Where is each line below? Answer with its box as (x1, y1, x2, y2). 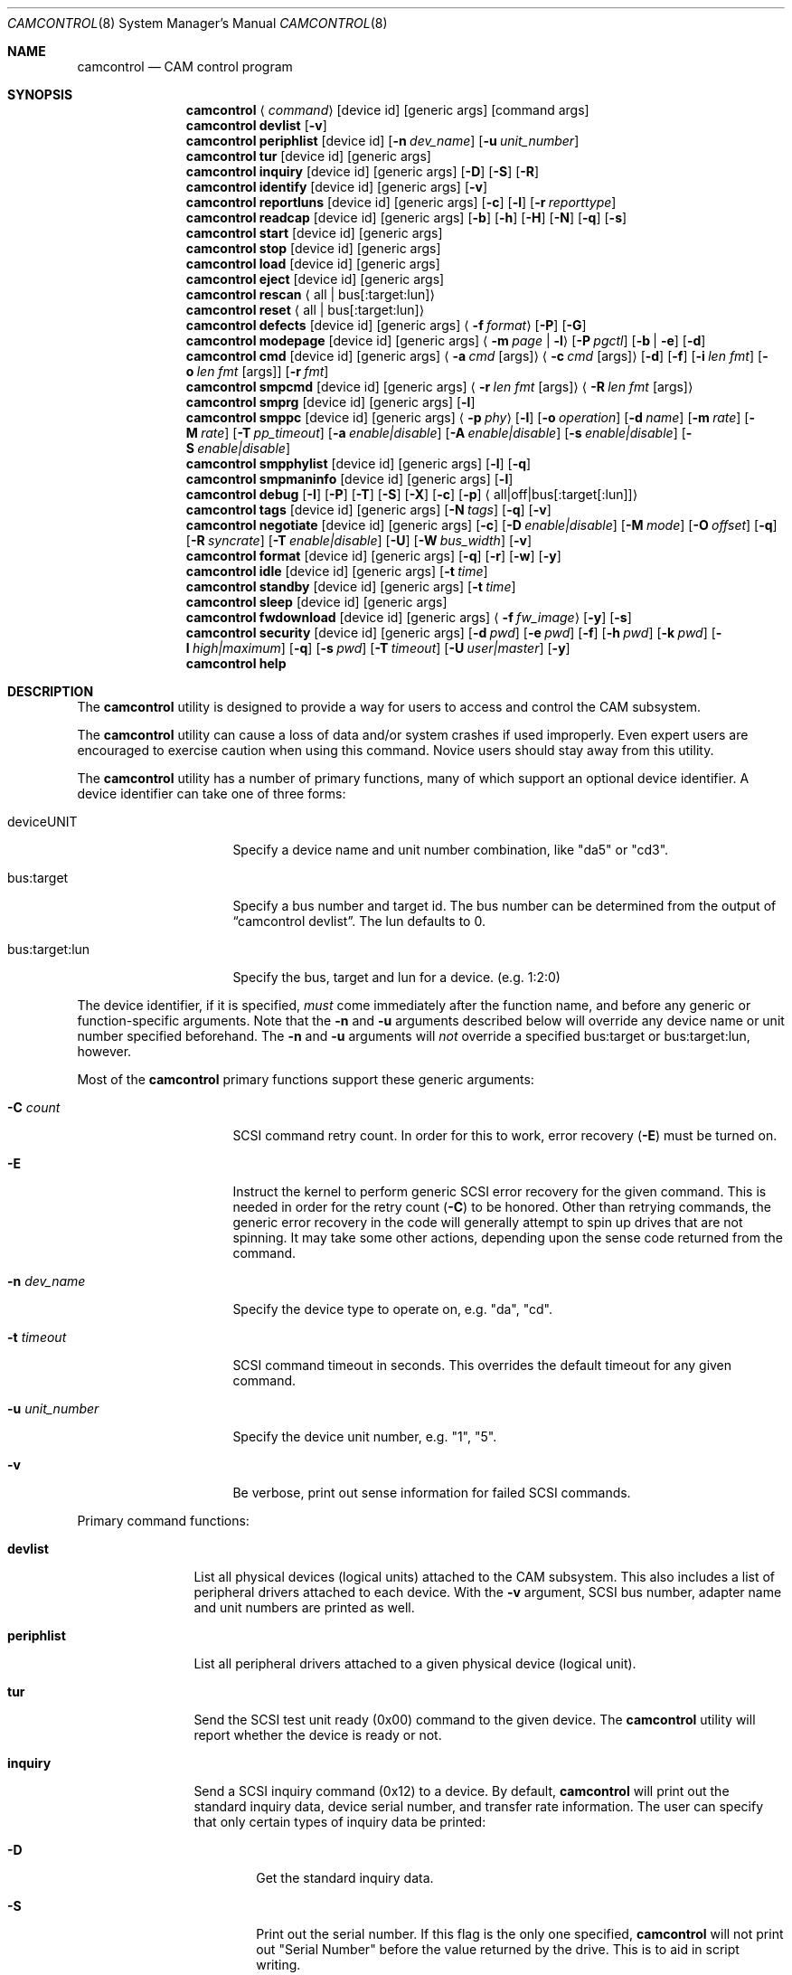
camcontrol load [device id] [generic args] (185, 256, 440, 271)
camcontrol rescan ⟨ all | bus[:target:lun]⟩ (185, 287, 435, 302)
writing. (256, 1957, 301, 1972)
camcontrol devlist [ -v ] (185, 118, 327, 133)
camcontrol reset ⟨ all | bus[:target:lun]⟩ (185, 302, 425, 317)
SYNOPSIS (7, 87, 73, 102)
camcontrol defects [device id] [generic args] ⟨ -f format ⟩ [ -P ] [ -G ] (185, 317, 587, 333)
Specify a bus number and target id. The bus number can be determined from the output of (232, 898, 777, 913)
